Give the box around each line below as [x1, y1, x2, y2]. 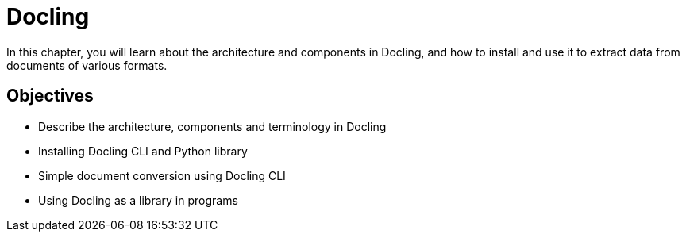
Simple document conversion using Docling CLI [38, 168, 286, 182]
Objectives [6, 86, 94, 106]
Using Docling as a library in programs [38, 193, 238, 207]
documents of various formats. [6, 58, 168, 72]
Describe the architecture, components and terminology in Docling [38, 119, 387, 133]
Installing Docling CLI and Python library [38, 144, 248, 158]
